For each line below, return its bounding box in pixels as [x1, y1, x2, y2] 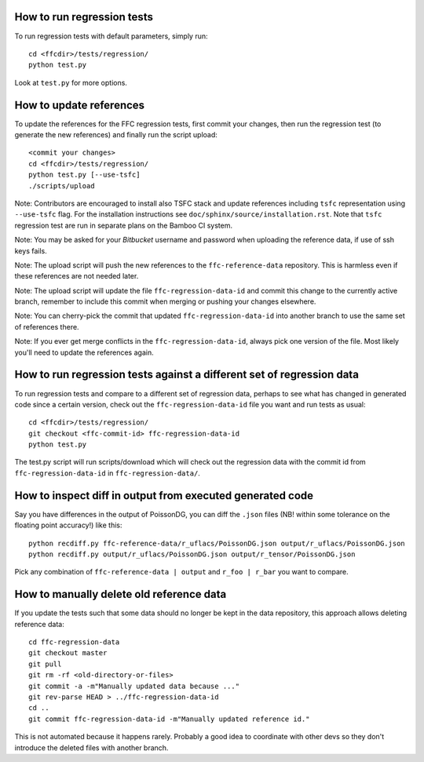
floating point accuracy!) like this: [14, 520, 122, 530]
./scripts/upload [28, 181, 95, 190]
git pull [28, 659, 62, 669]
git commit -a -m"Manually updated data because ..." [28, 681, 239, 691]
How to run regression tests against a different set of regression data [14, 368, 359, 381]
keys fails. [14, 246, 47, 255]
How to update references [14, 98, 145, 111]
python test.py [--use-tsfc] [28, 170, 141, 180]
